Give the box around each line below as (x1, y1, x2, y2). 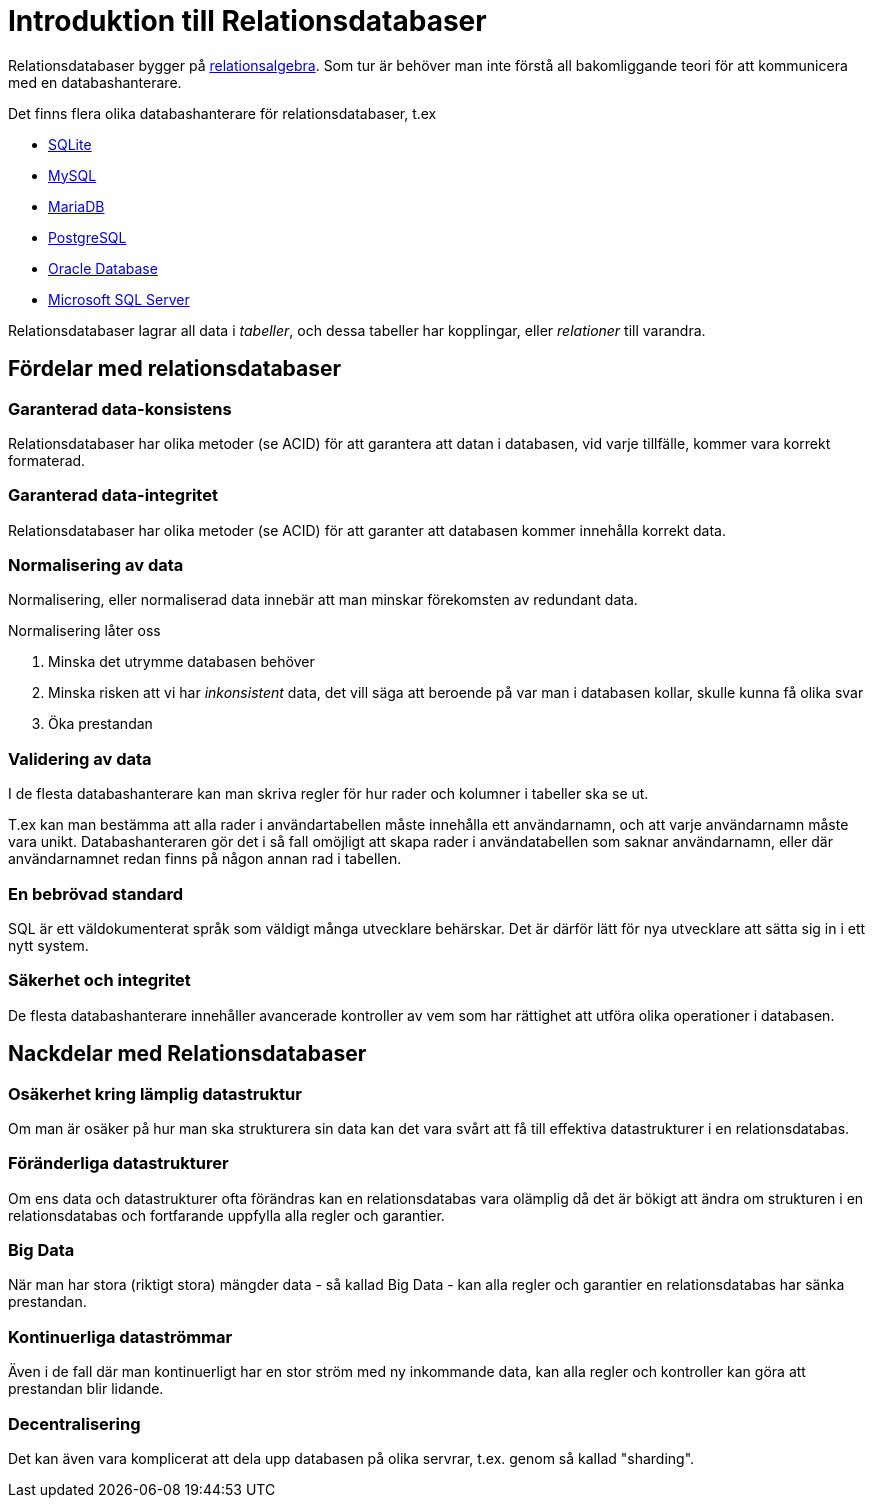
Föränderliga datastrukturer (8, 1153, 229, 1174)
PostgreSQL (48, 228, 127, 246)
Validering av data (8, 748, 152, 769)
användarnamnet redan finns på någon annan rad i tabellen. (8, 850, 402, 868)
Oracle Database (48, 259, 158, 277)
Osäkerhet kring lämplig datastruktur (8, 1083, 302, 1104)
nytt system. (8, 936, 89, 954)
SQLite (48, 135, 92, 153)
